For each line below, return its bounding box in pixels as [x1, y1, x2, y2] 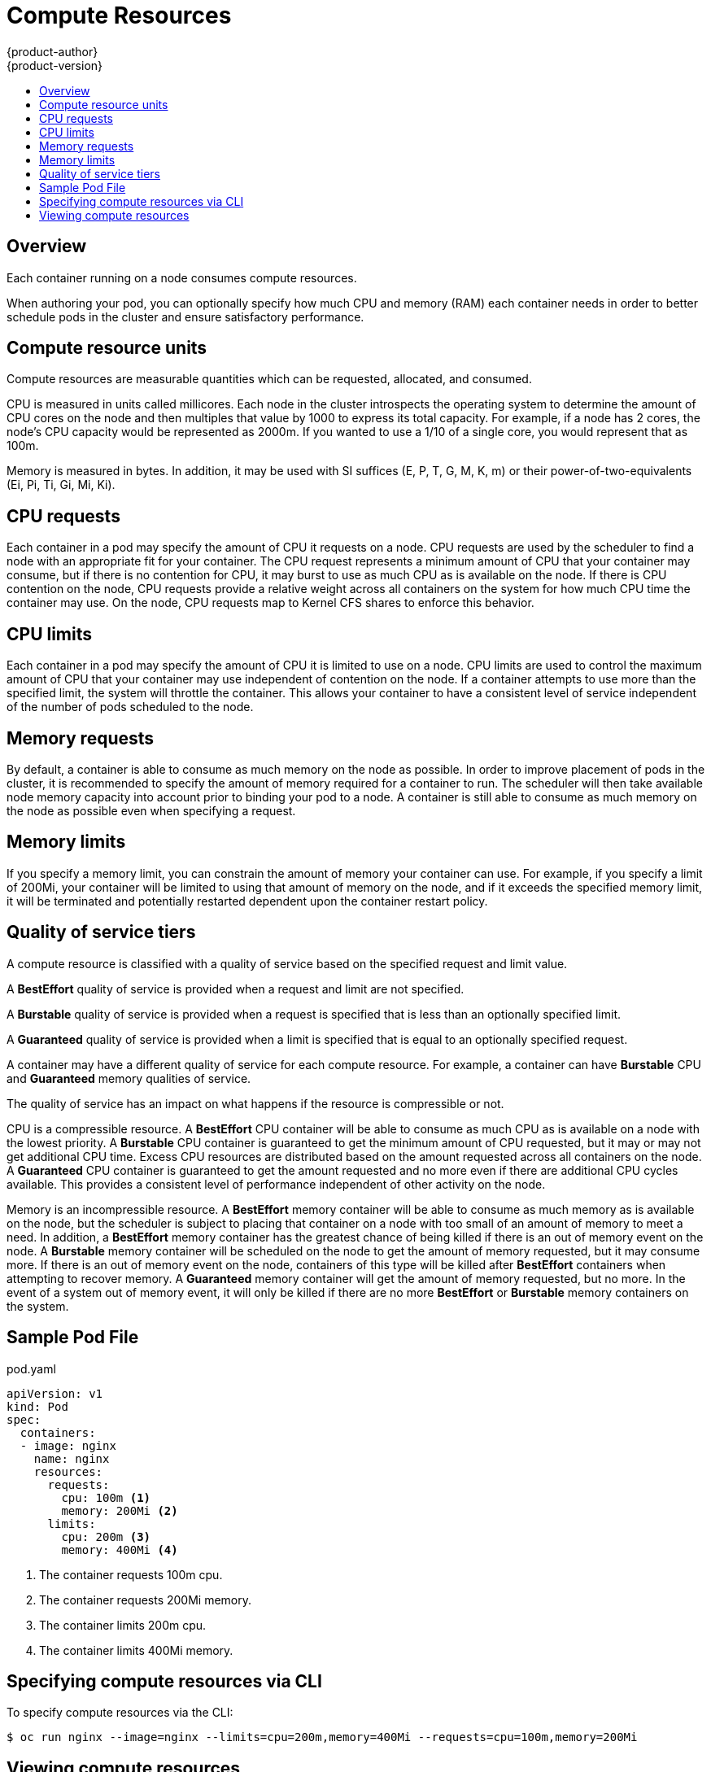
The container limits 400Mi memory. [39, 1643, 233, 1657]
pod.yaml [7, 1361, 56, 1376]
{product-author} [7, 44, 98, 59]
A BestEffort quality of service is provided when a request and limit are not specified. [7, 981, 465, 996]
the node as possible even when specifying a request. [7, 803, 296, 818]
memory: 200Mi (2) [61, 1504, 178, 1517]
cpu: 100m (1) [61, 1490, 151, 1504]
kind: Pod [7, 1399, 68, 1413]
